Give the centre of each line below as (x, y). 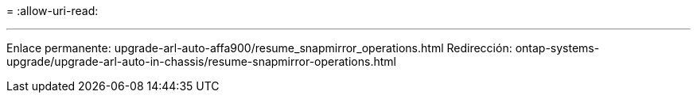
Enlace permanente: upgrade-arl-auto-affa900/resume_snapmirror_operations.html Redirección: (259, 48)
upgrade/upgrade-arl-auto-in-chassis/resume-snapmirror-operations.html (201, 61)
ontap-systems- (557, 48)
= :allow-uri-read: (53, 11)
